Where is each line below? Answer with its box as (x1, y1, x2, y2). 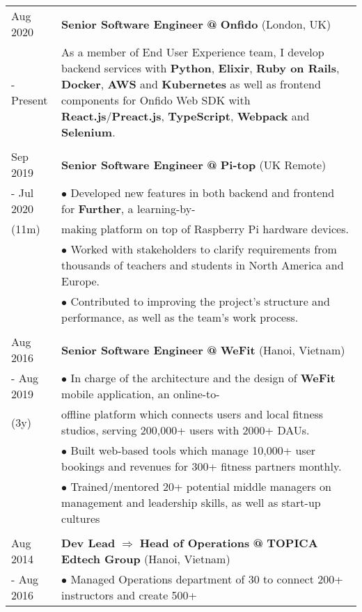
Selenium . (61, 124, 116, 140)
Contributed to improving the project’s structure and (70, 293, 330, 309)
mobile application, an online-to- (61, 386, 220, 402)
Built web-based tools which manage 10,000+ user (70, 442, 316, 458)
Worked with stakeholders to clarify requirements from (70, 241, 337, 257)
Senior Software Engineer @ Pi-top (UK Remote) (61, 156, 326, 173)
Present (11, 92, 48, 108)
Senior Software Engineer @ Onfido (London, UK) (61, 15, 331, 32)
